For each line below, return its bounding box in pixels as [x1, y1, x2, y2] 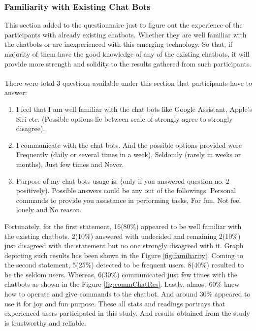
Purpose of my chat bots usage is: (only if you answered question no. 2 [16, 175, 229, 186]
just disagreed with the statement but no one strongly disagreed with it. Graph [4, 240, 244, 251]
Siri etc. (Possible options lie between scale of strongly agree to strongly [16, 113, 233, 124]
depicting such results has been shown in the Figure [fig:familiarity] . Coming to [4, 250, 243, 260]
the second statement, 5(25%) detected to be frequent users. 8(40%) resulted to [4, 260, 244, 270]
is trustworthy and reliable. [4, 317, 86, 328]
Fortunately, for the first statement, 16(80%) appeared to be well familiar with [4, 221, 242, 231]
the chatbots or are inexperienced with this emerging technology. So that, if [4, 39, 233, 49]
